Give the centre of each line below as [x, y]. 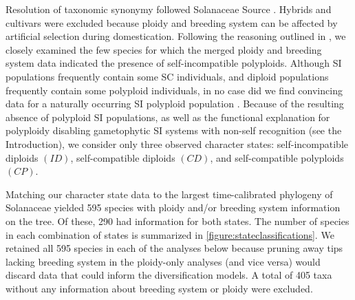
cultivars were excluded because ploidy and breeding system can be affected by [172, 22]
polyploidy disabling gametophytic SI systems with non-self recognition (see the [174, 130]
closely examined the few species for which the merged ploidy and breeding [164, 49]
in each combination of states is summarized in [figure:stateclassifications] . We [170, 234]
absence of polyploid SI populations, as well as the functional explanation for [168, 117]
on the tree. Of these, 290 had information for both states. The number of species [177, 221]
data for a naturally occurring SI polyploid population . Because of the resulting [175, 104]
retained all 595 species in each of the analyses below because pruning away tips [174, 248]
